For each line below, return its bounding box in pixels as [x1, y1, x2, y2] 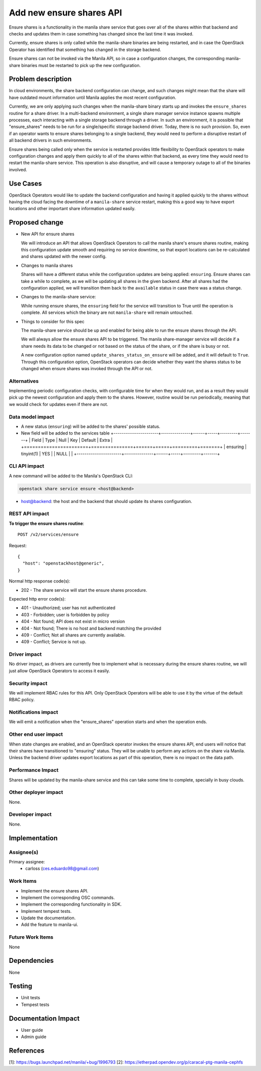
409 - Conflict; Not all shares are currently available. [21, 632, 126, 638]
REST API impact [9, 510, 49, 517]
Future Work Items [9, 934, 54, 941]
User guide [21, 1027, 43, 1033]
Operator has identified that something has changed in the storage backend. [9, 47, 161, 52]
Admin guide [21, 1034, 47, 1040]
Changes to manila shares [21, 262, 73, 268]
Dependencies [9, 957, 54, 965]
